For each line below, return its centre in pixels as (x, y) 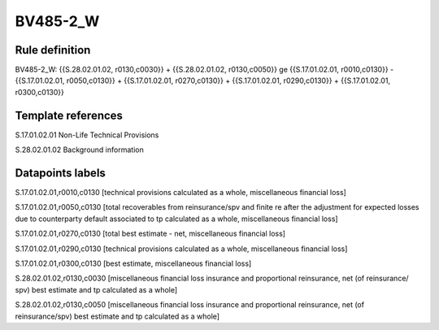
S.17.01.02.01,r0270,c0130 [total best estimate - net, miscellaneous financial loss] (150, 234)
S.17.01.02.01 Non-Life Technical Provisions (87, 135)
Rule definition (53, 50)
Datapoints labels (60, 173)
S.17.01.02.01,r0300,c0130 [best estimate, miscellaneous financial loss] (133, 263)
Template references (69, 115)
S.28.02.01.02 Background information (79, 150)
